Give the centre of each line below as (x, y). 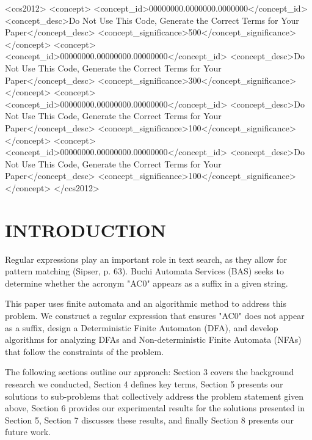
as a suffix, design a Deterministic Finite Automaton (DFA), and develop (142, 327)
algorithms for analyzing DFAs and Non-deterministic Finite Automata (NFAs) (153, 339)
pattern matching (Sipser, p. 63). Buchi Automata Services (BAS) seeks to (144, 271)
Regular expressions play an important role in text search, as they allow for (146, 259)
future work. (28, 432)
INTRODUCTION (86, 229)
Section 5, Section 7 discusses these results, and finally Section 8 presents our (149, 420)
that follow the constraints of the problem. (85, 351)
